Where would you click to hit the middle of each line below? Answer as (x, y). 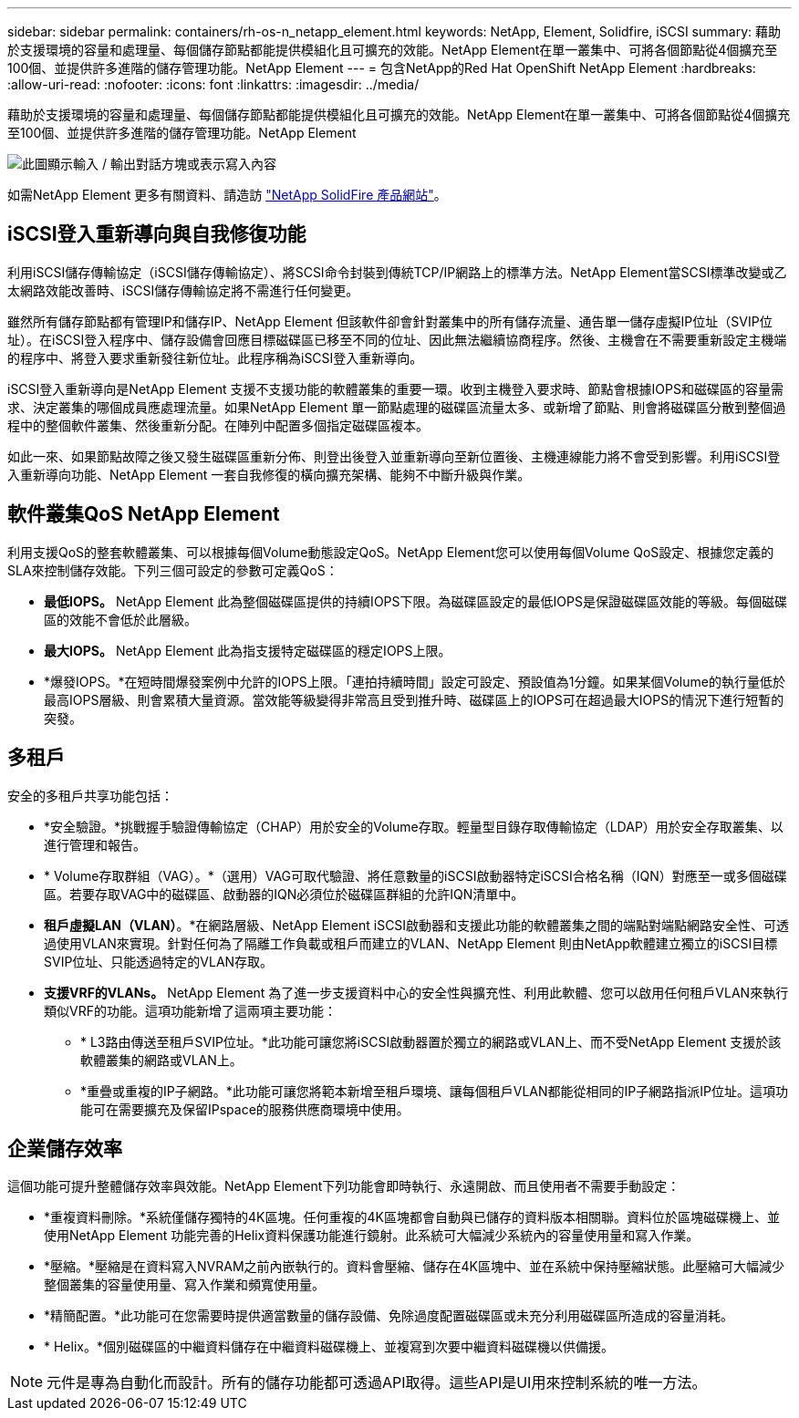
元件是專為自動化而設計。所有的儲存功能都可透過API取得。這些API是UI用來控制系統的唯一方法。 (377, 1383)
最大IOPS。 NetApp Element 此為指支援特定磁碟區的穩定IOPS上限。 (248, 650)
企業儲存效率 (65, 1148)
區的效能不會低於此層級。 (120, 619)
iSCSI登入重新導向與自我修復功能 (157, 234)
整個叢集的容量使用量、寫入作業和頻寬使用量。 (184, 1285)
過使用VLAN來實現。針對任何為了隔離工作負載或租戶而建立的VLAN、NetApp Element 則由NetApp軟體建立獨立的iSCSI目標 (411, 943)
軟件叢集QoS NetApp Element (144, 514)
